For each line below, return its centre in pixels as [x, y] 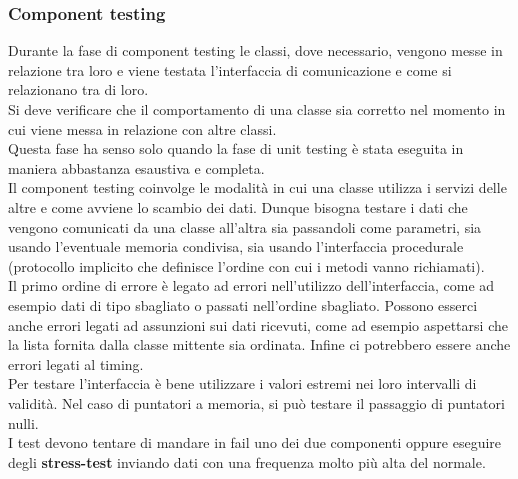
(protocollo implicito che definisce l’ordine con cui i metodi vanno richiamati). [246, 265]
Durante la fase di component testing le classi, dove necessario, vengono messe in [255, 50]
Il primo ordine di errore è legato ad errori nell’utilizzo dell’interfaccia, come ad [251, 285]
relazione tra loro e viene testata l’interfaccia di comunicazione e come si [230, 69]
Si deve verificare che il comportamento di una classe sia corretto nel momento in [257, 109]
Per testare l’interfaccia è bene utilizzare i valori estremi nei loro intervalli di [242, 383]
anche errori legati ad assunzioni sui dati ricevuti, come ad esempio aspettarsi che [258, 324]
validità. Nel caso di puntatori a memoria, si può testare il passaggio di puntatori [256, 402]
